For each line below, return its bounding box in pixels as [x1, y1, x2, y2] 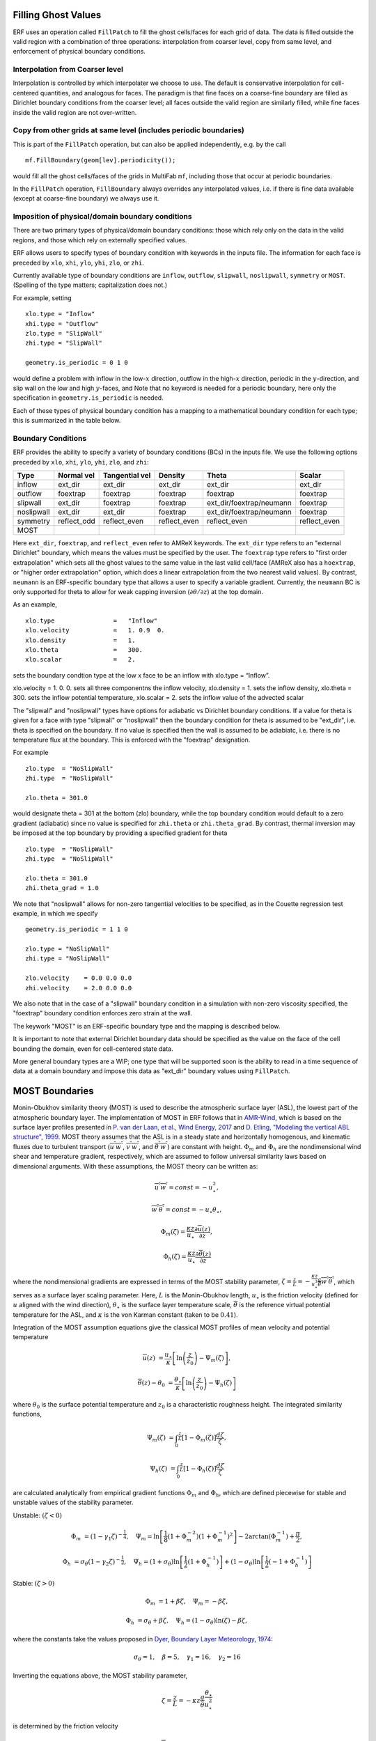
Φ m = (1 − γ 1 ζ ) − [70, 1531, 123, 1542]
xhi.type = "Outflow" [25, 320, 99, 327]
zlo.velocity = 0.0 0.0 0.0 [25, 974, 132, 982]
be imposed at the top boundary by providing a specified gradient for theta [13, 829, 228, 837]
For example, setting [13, 293, 72, 302]
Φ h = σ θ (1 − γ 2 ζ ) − [62, 1556, 120, 1567]
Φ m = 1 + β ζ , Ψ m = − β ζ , [145, 1597, 228, 1607]
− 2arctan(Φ [237, 1532, 276, 1540]
